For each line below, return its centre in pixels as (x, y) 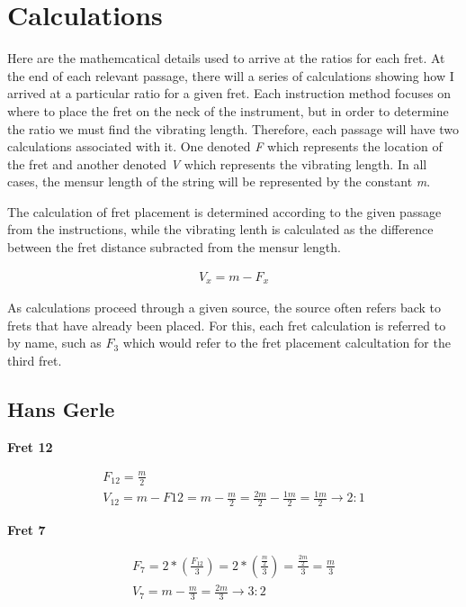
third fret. (35, 360)
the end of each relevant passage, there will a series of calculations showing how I (231, 75)
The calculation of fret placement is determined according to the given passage (224, 211)
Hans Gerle (61, 408)
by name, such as (54, 343)
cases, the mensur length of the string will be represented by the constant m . (219, 181)
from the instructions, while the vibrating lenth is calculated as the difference (220, 229)
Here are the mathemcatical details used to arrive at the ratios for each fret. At (226, 58)
